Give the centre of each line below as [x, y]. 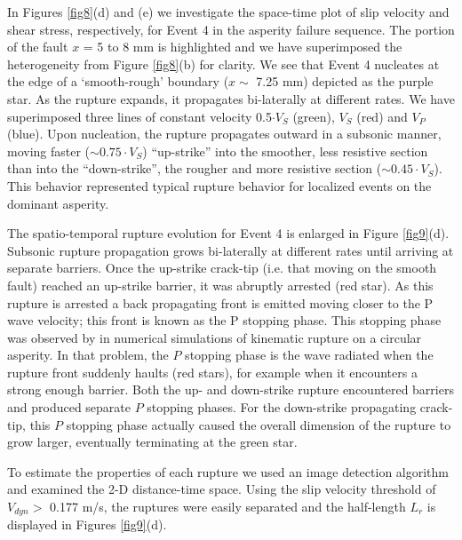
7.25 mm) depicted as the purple [345, 81]
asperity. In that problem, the [88, 355]
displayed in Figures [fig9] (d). [87, 524]
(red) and [382, 116]
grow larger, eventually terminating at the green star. [152, 442]
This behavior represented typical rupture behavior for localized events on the [219, 185]
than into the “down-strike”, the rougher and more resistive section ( [195, 168]
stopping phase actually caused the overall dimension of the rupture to [259, 424]
